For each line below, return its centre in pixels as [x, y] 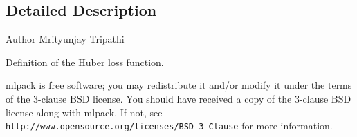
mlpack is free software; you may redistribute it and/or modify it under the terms [179, 85]
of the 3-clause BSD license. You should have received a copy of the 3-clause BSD [178, 98]
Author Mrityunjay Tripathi [65, 39]
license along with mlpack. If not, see [84, 112]
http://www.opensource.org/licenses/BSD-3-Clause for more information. [169, 126]
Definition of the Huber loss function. [85, 62]
